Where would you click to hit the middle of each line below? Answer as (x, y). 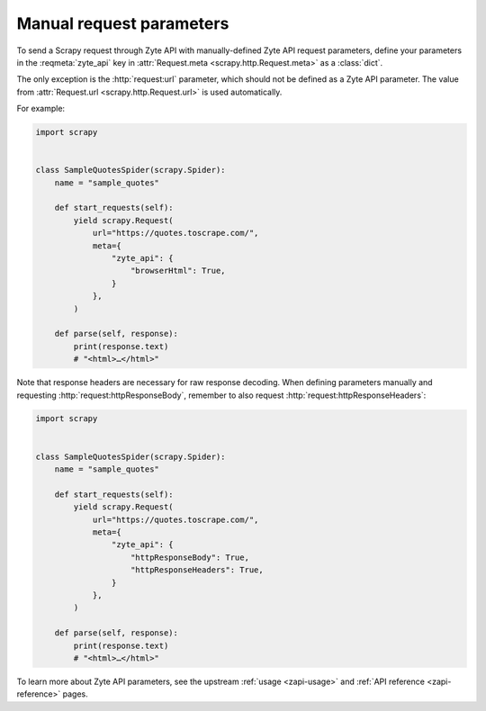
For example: (41, 109)
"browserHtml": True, (178, 271)
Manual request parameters (123, 23)
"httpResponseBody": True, (190, 557)
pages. (76, 694)
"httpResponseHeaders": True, (198, 570)
